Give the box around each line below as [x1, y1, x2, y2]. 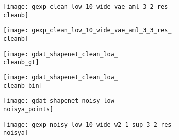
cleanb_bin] [3, 82, 43, 89]
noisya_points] [3, 105, 54, 113]
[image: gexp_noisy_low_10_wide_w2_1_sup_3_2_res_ [3, 121, 175, 128]
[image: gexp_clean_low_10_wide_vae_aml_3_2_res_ [3, 3, 172, 10]
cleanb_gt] [3, 59, 39, 66]
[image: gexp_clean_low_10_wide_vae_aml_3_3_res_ [3, 27, 172, 34]
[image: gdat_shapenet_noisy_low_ [3, 97, 118, 105]
